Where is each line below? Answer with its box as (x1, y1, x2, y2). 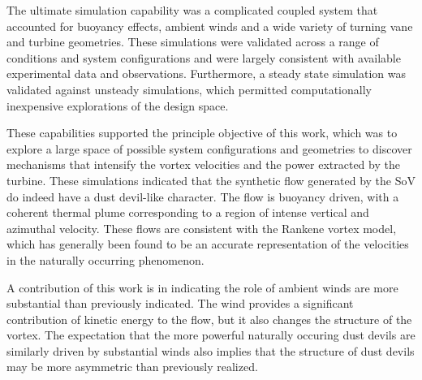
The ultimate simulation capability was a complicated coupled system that (6, 2, 378, 18)
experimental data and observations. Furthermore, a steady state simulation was (6, 65, 407, 82)
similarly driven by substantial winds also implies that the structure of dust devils (6, 342, 415, 359)
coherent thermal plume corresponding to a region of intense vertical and (6, 204, 369, 221)
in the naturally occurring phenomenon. (6, 251, 205, 268)
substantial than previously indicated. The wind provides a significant (6, 295, 354, 312)
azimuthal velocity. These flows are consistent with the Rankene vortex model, (6, 219, 397, 236)
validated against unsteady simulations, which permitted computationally (6, 80, 372, 97)
